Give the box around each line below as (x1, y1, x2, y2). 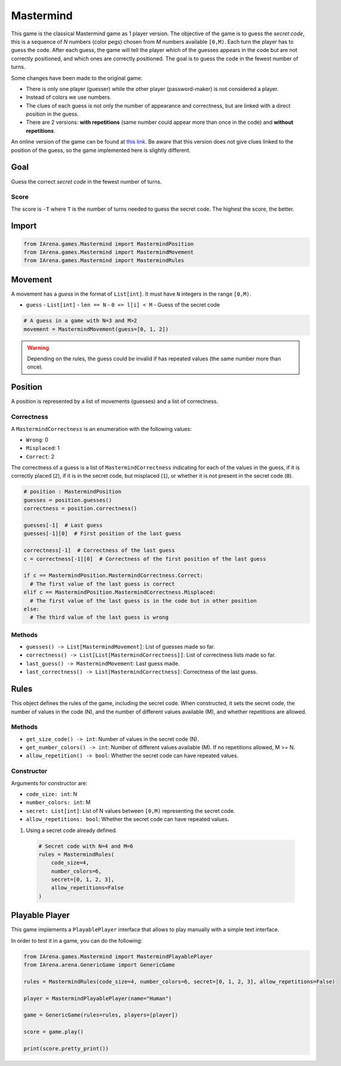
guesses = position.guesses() (23, 497, 112, 503)
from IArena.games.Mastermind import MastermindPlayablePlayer (23, 953, 213, 960)
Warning (27, 344, 49, 351)
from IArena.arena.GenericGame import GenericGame (23, 961, 176, 968)
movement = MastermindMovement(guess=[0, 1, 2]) (23, 326, 169, 332)
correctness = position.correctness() (23, 505, 137, 512)
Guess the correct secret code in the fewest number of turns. (11, 178, 162, 185)
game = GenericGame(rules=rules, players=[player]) (23, 1012, 179, 1019)
